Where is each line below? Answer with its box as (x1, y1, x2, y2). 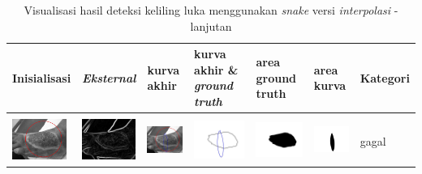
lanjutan (190, 17, 232, 34)
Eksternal (82, 69, 136, 86)
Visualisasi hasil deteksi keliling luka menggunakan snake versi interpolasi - (24, 2, 398, 18)
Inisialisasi (12, 69, 71, 86)
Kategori (360, 69, 410, 86)
